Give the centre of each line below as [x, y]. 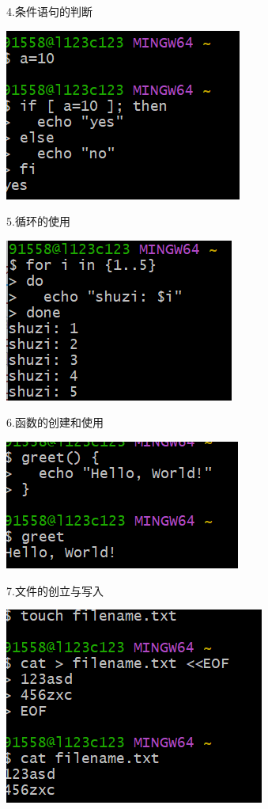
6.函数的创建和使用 [55, 422]
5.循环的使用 [38, 221]
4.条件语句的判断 [49, 11]
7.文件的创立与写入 [55, 590]
